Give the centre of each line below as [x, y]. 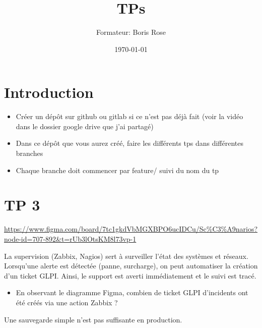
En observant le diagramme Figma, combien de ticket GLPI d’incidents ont [132, 292]
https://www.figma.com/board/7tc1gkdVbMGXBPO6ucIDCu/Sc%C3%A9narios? [131, 229]
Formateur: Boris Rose [131, 32]
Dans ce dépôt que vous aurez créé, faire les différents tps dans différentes [129, 143]
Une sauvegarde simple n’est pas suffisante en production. [93, 319]
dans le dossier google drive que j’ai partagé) [85, 126]
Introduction [49, 92]
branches [29, 153]
